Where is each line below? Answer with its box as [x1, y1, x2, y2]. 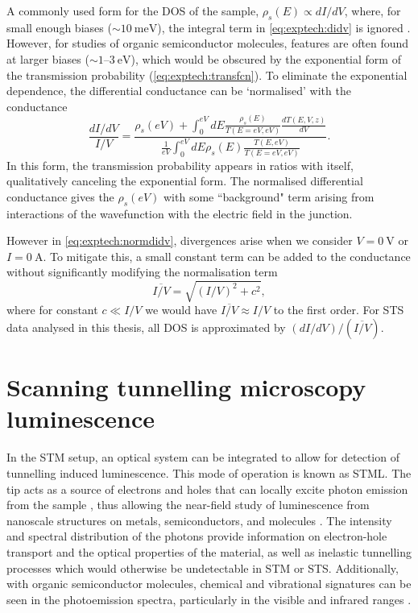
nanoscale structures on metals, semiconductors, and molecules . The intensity [6, 512, 392, 528]
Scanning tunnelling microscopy [6, 371, 366, 404]
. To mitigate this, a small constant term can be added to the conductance [43, 247, 411, 264]
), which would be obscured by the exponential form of [130, 50, 401, 67]
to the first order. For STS [273, 301, 404, 318]
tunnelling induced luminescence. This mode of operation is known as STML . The [6, 464, 412, 481]
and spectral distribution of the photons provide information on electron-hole [6, 528, 387, 545]
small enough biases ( [6, 19, 112, 35]
